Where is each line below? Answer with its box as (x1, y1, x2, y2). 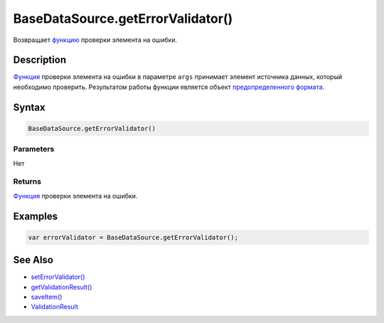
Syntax (13, 101, 46, 113)
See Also (13, 254, 53, 266)
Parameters (13, 144, 55, 154)
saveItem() (31, 292, 63, 301)
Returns (13, 176, 42, 186)
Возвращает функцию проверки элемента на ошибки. (13, 36, 178, 44)
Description (13, 54, 67, 66)
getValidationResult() (31, 282, 92, 291)
